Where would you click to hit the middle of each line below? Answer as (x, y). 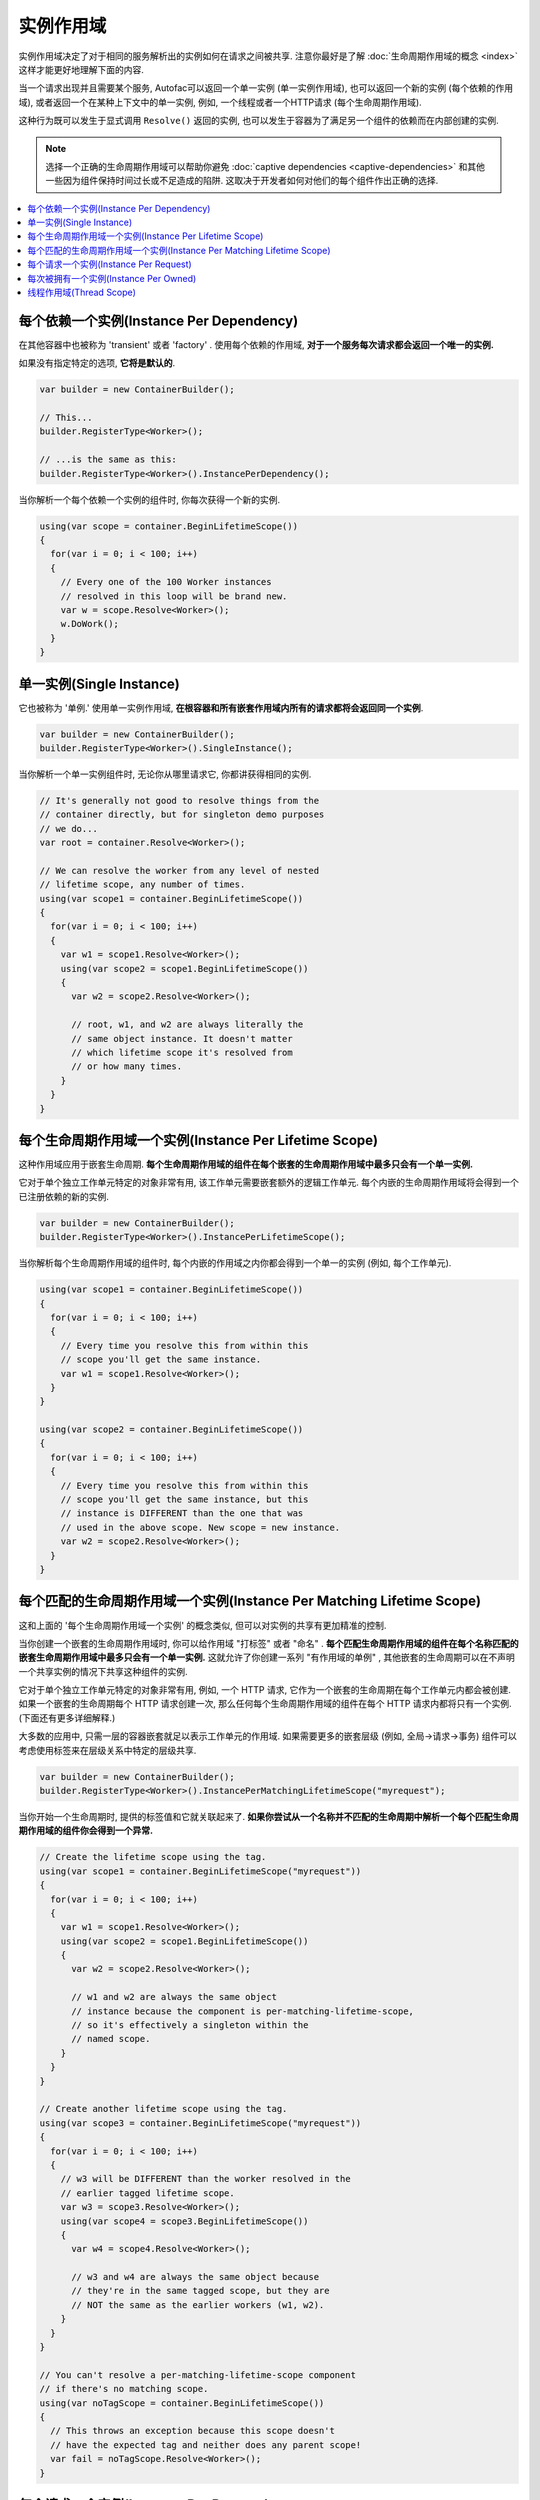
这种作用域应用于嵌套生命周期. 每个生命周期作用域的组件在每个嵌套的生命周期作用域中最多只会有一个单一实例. (246, 1164)
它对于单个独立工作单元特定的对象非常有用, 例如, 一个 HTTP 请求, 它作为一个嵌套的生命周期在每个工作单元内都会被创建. (265, 1690)
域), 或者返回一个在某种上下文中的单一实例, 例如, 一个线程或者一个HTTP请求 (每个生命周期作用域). (220, 102)
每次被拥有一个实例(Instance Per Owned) (112, 278)
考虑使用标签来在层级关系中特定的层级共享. (107, 1750)
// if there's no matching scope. (124, 2389)
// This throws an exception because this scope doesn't (192, 2431)
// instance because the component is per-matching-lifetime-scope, (243, 2011)
